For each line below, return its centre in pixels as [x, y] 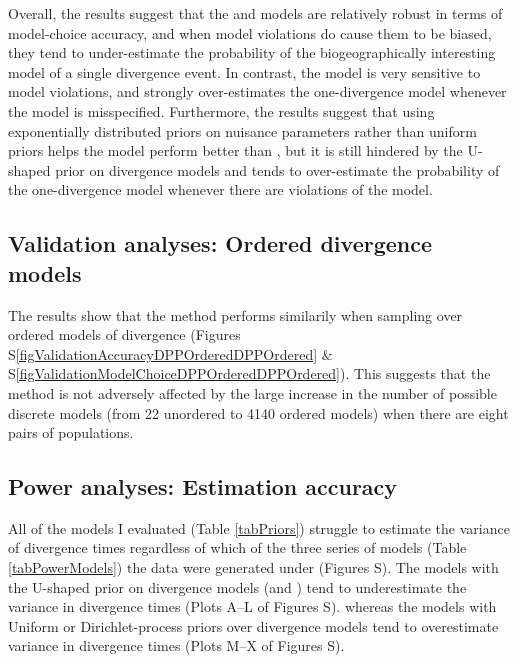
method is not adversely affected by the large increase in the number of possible [252, 392]
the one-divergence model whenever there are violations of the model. [220, 189]
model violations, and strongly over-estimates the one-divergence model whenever [257, 91]
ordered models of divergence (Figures [124, 334]
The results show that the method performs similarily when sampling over [235, 314]
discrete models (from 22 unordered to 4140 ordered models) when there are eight [258, 412]
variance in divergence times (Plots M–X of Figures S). [176, 645]
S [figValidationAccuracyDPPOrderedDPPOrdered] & [170, 353]
